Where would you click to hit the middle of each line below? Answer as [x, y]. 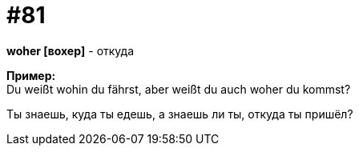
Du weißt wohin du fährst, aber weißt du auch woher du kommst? [179, 89]
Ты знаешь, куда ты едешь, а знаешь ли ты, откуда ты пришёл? [180, 114]
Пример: [31, 75]
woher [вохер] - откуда [71, 50]
